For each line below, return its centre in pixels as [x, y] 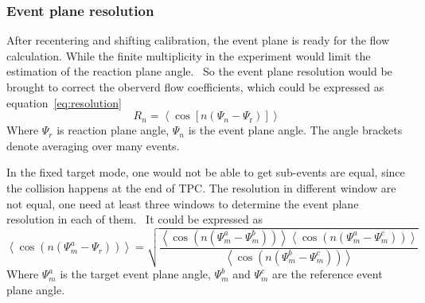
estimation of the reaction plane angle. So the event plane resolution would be [199, 71]
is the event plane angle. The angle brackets [295, 130]
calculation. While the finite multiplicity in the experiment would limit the [189, 55]
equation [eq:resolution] [64, 102]
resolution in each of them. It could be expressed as [135, 219]
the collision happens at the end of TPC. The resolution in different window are [201, 187]
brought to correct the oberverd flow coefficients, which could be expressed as [195, 87]
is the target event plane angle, [135, 274]
